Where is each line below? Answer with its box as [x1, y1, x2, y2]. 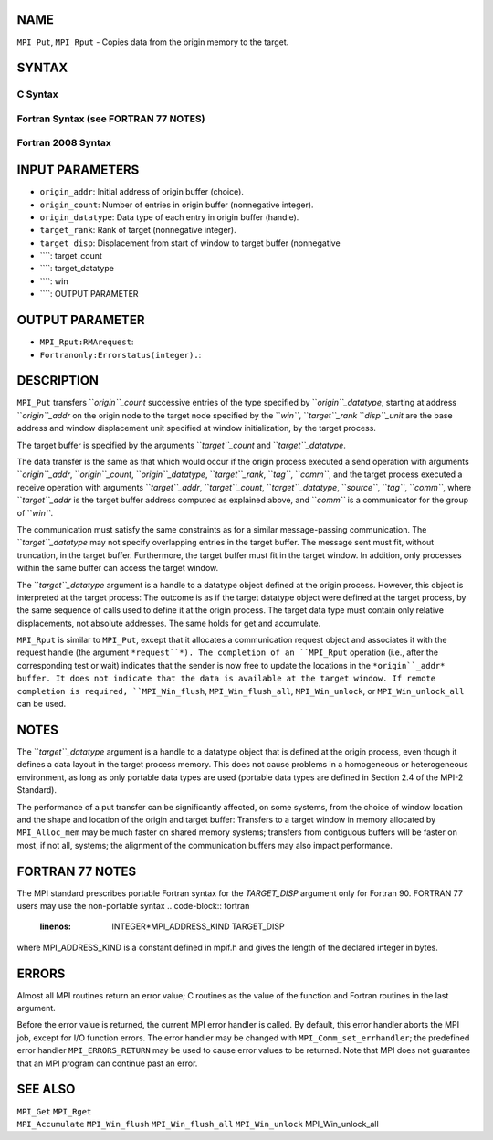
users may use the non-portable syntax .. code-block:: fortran [16, 900, 250, 911]
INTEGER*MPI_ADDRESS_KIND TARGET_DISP [111, 921, 285, 932]
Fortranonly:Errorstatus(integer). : [39, 349, 202, 360]
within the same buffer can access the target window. [16, 563, 219, 574]
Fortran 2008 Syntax [16, 137, 111, 150]
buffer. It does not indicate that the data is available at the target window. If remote [16, 673, 436, 684]
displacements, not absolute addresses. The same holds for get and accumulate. [16, 617, 321, 628]
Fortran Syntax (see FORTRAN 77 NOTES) [16, 112, 205, 125]
